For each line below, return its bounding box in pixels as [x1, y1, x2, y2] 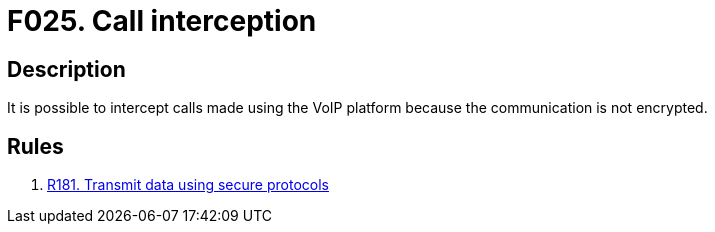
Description [7, 56, 126, 82]
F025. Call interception [7, 4, 317, 38]
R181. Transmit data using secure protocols [47, 176, 329, 194]
